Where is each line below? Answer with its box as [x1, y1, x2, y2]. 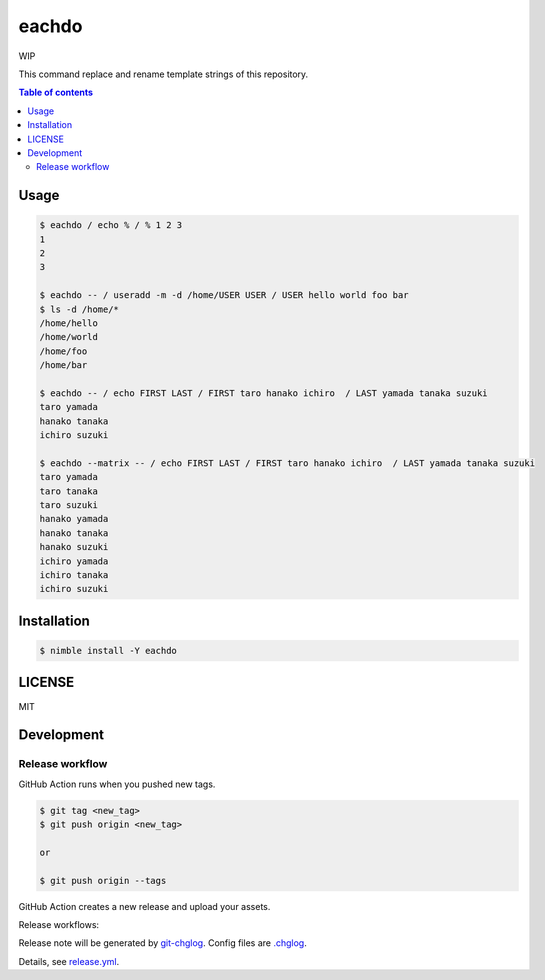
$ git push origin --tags [39, 875, 167, 886]
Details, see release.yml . [18, 955, 120, 967]
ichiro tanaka [39, 570, 109, 581]
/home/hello [39, 318, 99, 329]
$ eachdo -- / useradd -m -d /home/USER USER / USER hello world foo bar [39, 290, 409, 301]
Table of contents [18, 86, 94, 99]
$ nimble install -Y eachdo [39, 645, 177, 657]
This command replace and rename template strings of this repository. [18, 68, 309, 80]
